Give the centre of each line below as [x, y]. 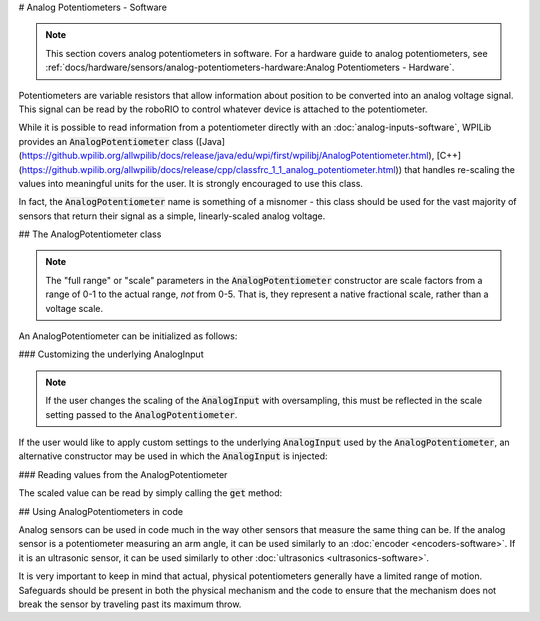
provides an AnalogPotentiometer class [106, 141]
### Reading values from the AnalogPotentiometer [123, 474]
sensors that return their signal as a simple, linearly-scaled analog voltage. [172, 216]
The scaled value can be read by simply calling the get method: [150, 493]
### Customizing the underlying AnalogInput [111, 354]
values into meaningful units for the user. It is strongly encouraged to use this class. [191, 183]
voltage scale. [74, 308]
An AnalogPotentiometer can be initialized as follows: [128, 336]
